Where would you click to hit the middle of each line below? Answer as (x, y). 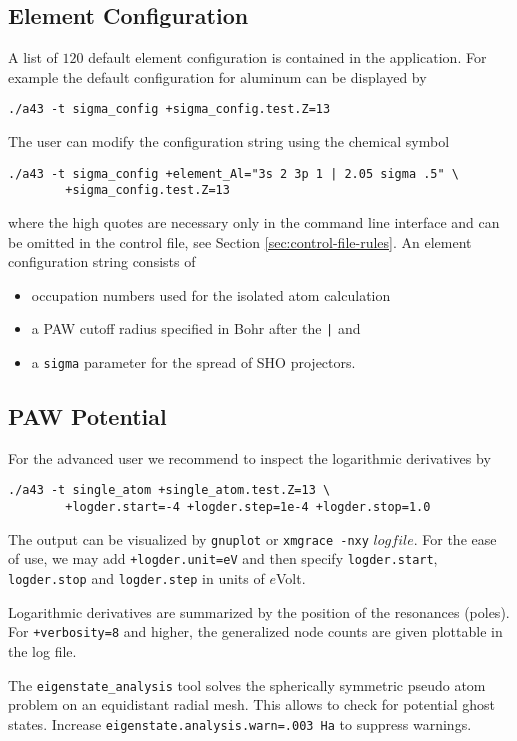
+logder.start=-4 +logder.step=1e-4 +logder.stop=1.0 (248, 507)
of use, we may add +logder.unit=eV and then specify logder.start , (223, 558)
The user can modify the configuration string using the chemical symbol (229, 141)
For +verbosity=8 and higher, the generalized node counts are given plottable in (255, 631)
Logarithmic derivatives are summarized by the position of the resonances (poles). (259, 611)
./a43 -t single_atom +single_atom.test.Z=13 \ (169, 490)
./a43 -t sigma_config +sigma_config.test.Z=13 (169, 109)
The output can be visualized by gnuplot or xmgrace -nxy (188, 538)
